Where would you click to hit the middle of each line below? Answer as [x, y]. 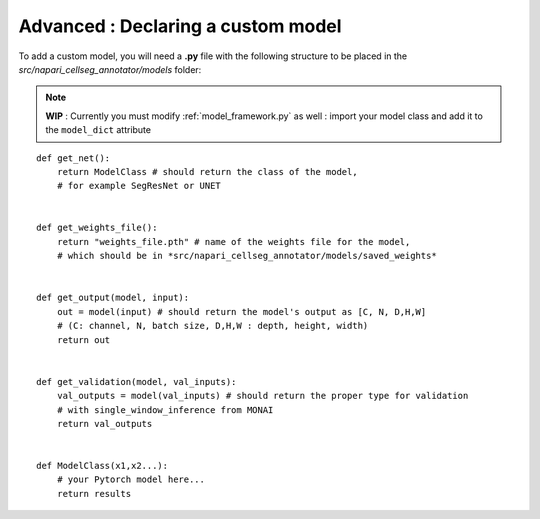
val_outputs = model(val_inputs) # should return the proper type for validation [262, 396]
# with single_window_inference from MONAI [165, 409]
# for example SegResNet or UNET [139, 186]
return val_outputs [104, 423]
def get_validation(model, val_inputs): [136, 381]
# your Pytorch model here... [130, 479]
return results [94, 493]
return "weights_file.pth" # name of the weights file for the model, [233, 241]
